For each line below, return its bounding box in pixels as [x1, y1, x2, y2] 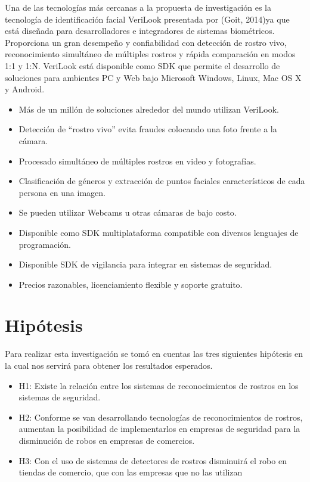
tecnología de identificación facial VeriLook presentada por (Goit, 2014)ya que [5, 13, 290, 25]
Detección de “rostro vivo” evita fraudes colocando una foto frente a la [18, 123, 277, 135]
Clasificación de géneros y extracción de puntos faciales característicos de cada [18, 175, 305, 187]
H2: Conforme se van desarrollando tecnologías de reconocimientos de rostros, [18, 411, 303, 423]
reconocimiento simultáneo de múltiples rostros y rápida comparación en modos [5, 48, 296, 60]
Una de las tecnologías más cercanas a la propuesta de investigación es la [5, 1, 271, 13]
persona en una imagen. [18, 186, 106, 198]
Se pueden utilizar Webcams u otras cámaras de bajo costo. [18, 206, 237, 219]
